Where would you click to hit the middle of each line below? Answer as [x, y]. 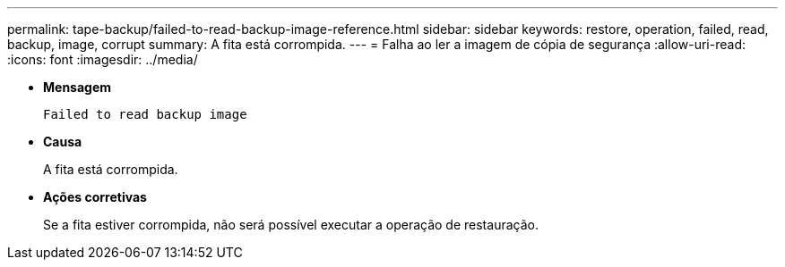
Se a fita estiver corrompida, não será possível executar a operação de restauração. [291, 225]
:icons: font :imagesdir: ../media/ [103, 59]
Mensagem [78, 87]
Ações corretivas [95, 197]
